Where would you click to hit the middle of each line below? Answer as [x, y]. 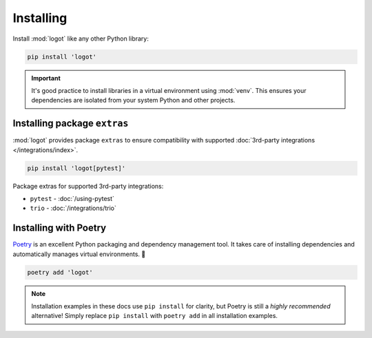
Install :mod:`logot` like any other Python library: [81, 39]
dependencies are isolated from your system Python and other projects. [133, 101]
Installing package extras [71, 124]
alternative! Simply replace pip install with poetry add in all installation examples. [155, 316]
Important [46, 78]
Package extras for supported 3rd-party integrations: [88, 186]
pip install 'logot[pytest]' [76, 168]
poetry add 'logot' [60, 272]
